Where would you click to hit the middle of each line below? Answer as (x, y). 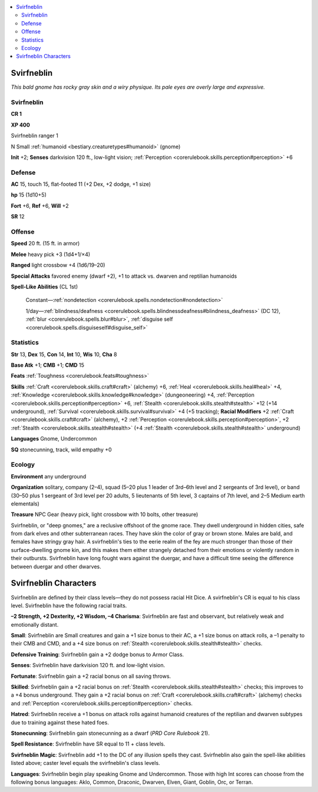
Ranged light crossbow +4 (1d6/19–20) (58, 265)
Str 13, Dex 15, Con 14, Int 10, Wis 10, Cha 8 (64, 354)
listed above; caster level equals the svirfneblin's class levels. (85, 763)
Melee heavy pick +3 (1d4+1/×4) (51, 254)
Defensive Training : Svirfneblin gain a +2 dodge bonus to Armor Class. (97, 654)
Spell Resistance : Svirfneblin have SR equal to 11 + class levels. (88, 744)
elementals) (25, 504)
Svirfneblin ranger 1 (34, 136)
